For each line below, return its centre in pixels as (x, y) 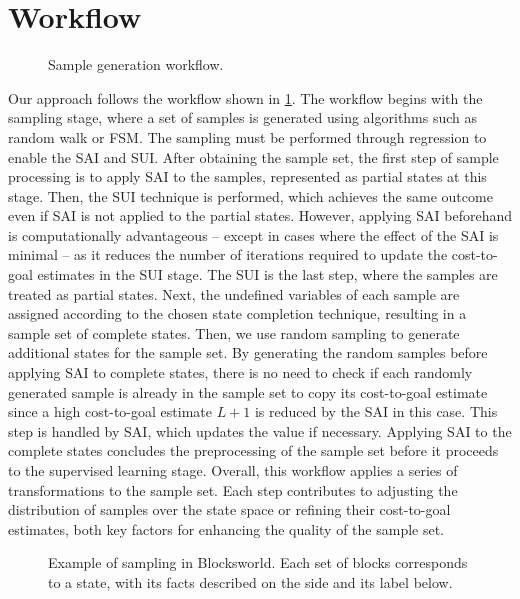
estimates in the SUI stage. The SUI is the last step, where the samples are (267, 274)
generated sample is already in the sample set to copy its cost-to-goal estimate (248, 391)
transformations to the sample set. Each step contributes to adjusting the (233, 489)
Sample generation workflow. (136, 64)
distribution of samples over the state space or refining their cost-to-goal (229, 509)
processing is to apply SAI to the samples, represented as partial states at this (247, 176)
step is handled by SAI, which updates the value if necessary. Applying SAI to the (260, 430)
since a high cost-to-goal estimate (110, 411)
